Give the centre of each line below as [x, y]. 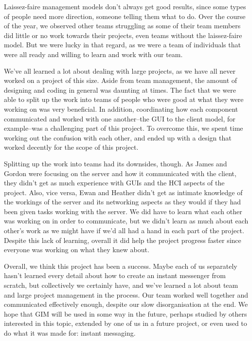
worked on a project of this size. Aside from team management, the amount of [121, 80]
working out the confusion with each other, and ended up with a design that [118, 137]
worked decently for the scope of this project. [71, 147]
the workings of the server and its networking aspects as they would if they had [123, 202]
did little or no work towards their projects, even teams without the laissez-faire [123, 35]
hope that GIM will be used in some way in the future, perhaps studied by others [126, 313]
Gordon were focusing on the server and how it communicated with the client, [120, 173]
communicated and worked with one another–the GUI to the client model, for [120, 118]
